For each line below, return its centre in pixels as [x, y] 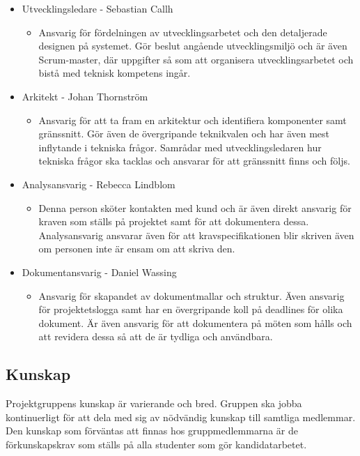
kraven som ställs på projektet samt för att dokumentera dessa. [174, 221]
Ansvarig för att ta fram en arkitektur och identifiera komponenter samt [193, 120]
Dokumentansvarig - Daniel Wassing [99, 272]
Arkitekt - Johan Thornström [85, 96]
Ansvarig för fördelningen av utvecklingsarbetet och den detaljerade [183, 32]
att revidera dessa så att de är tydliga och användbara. [156, 336]
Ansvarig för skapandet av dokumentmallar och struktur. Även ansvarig [191, 295]
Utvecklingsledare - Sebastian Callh [97, 8]
